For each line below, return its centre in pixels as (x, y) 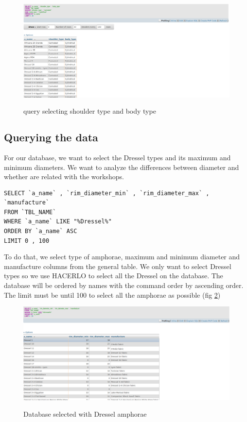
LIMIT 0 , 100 (27, 241)
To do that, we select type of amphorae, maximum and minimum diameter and (122, 257)
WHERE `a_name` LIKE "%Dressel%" (58, 222)
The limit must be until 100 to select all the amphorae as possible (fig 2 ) (112, 295)
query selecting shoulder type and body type (90, 111)
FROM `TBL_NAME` (30, 212)
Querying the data (51, 137)
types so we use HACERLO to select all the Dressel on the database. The (114, 276)
